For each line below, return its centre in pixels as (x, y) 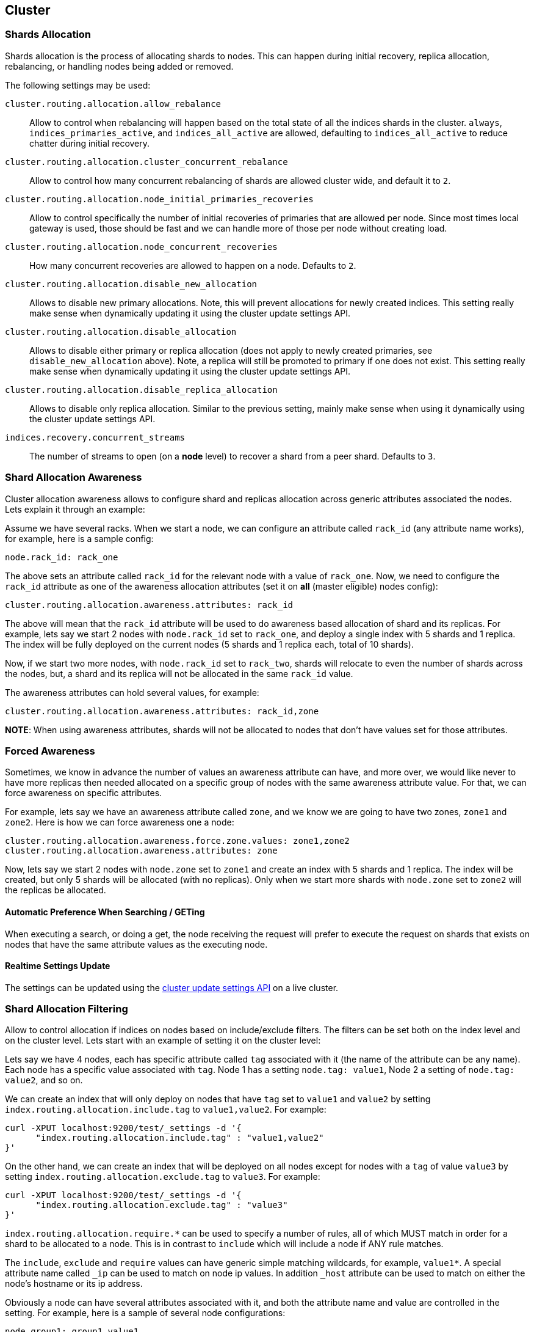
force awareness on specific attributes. (84, 793)
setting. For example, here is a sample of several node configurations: (145, 1313)
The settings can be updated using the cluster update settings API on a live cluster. (172, 987)
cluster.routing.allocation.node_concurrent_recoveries (141, 247)
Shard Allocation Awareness (74, 478)
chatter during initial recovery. (90, 143)
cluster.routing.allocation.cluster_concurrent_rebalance (146, 162)
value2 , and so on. (44, 1080)
